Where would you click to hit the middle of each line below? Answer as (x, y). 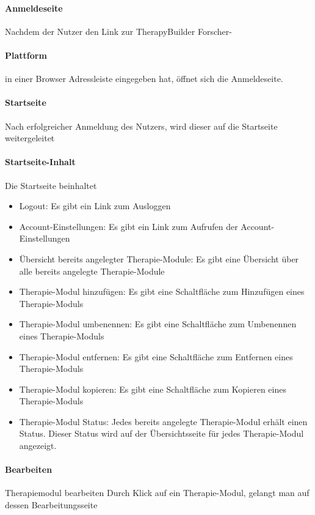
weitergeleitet (30, 138)
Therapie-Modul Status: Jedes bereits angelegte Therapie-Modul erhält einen (163, 421)
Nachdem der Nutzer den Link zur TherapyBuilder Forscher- (118, 31)
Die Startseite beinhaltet (51, 185)
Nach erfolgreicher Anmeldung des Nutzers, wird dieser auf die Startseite (141, 126)
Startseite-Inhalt (40, 162)
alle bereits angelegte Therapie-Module (92, 271)
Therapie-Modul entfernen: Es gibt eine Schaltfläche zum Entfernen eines (156, 356)
